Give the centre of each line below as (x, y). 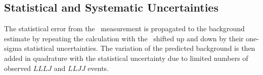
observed (18, 68)
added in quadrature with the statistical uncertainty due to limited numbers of (126, 58)
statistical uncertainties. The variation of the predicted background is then (140, 48)
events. (98, 68)
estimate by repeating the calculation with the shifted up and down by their (124, 38)
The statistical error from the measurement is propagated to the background (124, 28)
